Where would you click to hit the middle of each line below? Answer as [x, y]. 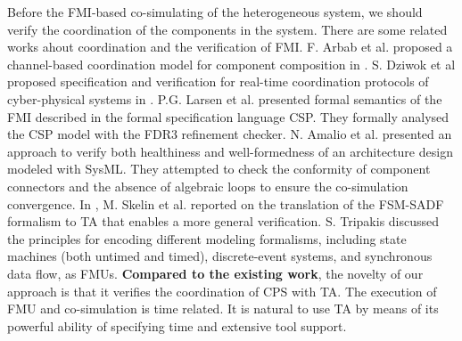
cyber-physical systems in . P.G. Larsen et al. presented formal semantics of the [225, 98]
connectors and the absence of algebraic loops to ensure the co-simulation [208, 186]
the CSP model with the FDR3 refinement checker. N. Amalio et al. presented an [230, 134]
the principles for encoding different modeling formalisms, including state [207, 238]
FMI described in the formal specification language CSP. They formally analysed [228, 116]
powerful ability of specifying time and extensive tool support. [177, 325]
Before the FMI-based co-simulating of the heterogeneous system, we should [215, 12]
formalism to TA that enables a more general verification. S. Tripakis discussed [223, 221]
